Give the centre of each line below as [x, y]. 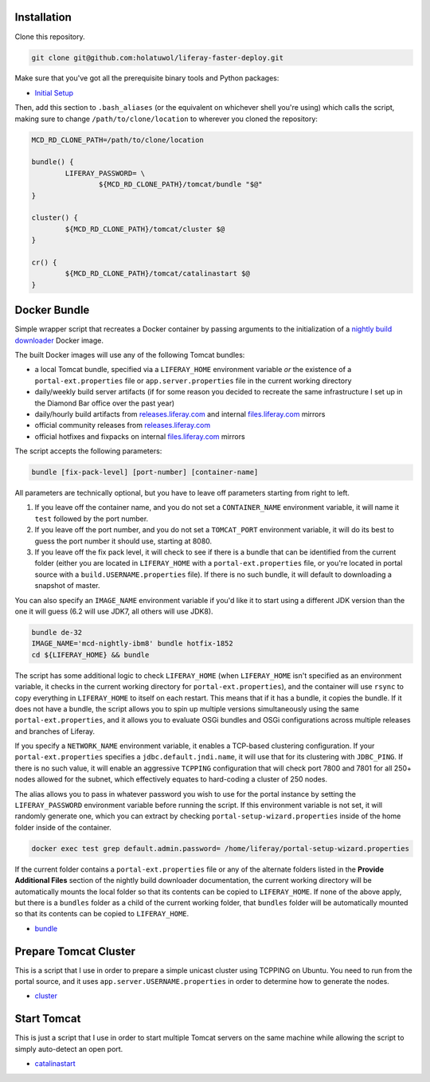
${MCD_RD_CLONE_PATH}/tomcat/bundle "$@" [180, 184]
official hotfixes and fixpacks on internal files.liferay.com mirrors [140, 436]
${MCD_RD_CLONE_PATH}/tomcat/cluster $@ [145, 229]
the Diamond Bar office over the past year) [105, 403]
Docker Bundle [52, 310]
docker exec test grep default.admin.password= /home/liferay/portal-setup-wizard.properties [221, 848]
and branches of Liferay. [55, 731]
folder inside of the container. [63, 827]
